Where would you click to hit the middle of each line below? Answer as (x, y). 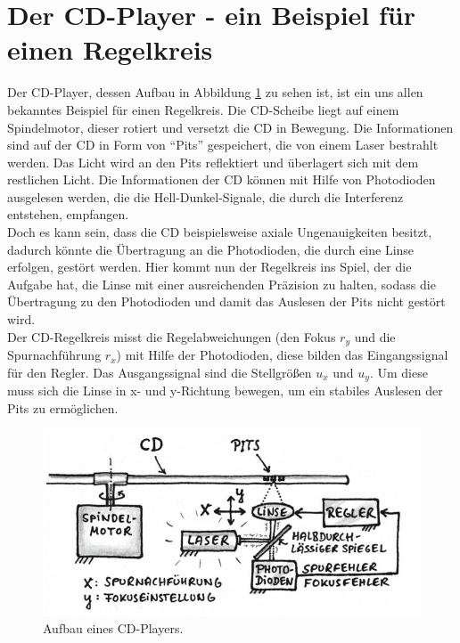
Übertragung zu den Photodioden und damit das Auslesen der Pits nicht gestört (226, 301)
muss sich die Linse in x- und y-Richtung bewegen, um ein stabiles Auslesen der (225, 391)
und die (375, 336)
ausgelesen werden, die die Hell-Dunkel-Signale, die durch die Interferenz (205, 196)
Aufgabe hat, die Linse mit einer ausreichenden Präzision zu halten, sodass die (222, 284)
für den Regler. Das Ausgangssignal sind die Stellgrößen (160, 372)
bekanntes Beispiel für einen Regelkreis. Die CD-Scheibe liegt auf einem (203, 109)
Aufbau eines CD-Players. (113, 628)
